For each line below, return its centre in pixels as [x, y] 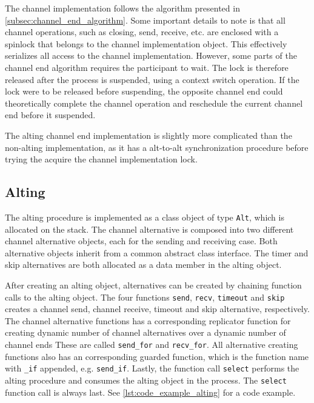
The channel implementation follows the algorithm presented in [122, 8]
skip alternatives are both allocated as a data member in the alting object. [143, 265]
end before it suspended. [50, 115]
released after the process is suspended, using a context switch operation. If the [152, 79]
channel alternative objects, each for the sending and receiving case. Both [141, 241]
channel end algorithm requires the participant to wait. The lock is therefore [147, 67]
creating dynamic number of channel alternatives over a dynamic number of [145, 332]
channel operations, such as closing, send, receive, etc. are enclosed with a [142, 32]
